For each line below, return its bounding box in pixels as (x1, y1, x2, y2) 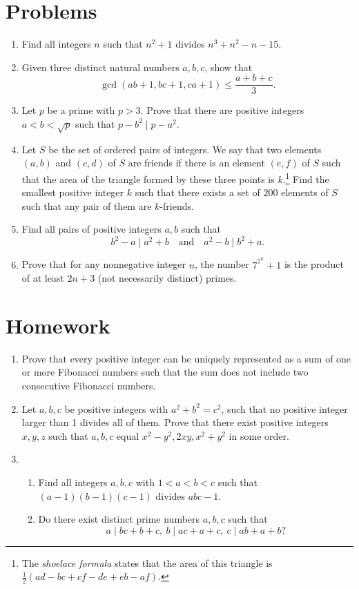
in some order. (229, 428, 289, 443)
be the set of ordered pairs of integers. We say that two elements (48, 142, 322, 156)
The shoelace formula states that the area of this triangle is (21, 555, 273, 570)
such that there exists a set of (135, 185, 260, 200)
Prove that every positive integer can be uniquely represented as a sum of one (21, 351, 351, 365)
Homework (6, 311, 110, 339)
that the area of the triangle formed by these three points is (21, 171, 275, 186)
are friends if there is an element (128, 155, 265, 170)
